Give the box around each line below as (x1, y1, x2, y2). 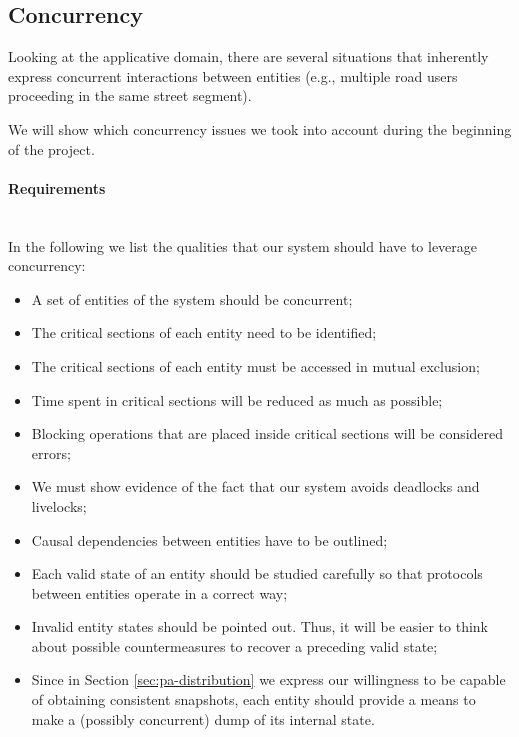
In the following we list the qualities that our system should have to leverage (8, 235, 478, 256)
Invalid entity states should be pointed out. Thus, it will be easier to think (31, 616, 489, 637)
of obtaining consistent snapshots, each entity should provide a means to (31, 689, 476, 710)
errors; (31, 442, 71, 463)
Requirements (8, 177, 106, 198)
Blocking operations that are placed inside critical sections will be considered (31, 423, 504, 444)
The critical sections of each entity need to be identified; (31, 322, 377, 343)
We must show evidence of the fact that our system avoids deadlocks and (31, 476, 480, 497)
